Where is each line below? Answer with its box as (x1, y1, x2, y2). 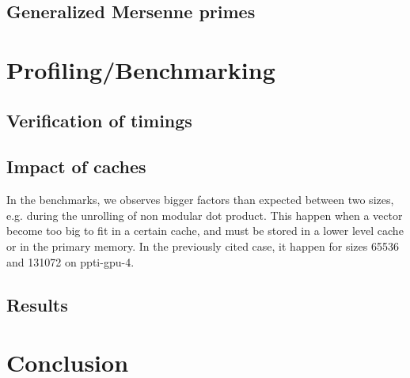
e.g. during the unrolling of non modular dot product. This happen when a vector (6, 206, 403, 223)
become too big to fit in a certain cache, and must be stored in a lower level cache (6, 222, 404, 239)
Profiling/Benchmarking (6, 53, 275, 85)
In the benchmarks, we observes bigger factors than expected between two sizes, (6, 191, 394, 208)
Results (6, 292, 68, 316)
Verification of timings (6, 108, 192, 132)
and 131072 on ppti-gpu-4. (6, 253, 135, 270)
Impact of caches (6, 154, 146, 179)
